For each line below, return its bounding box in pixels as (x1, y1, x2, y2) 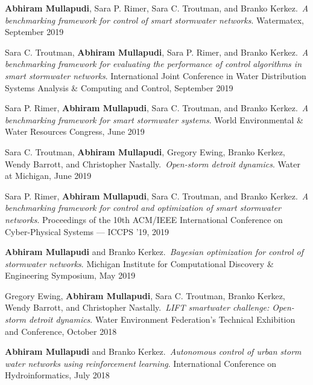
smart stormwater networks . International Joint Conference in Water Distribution (5, 69, 306, 82)
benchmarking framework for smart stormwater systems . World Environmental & (5, 113, 303, 126)
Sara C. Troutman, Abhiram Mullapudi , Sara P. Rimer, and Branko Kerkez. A (5, 45, 309, 58)
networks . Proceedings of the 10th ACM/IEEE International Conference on (5, 213, 283, 225)
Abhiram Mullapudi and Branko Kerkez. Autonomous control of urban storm (5, 345, 302, 358)
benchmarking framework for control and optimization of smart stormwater (5, 201, 282, 214)
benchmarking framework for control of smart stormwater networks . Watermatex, (5, 13, 304, 26)
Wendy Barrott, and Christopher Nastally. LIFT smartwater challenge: (5, 301, 270, 314)
